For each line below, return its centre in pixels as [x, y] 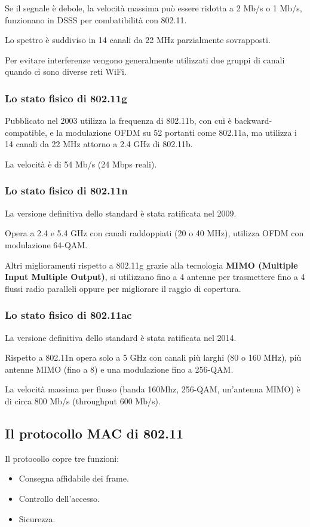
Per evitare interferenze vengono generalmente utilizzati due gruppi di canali [145, 60]
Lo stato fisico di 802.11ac [68, 315]
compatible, [26, 132]
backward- [253, 121]
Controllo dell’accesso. [59, 498]
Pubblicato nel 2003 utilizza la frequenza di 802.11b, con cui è [118, 121]
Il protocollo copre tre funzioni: [62, 458]
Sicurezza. [37, 518]
